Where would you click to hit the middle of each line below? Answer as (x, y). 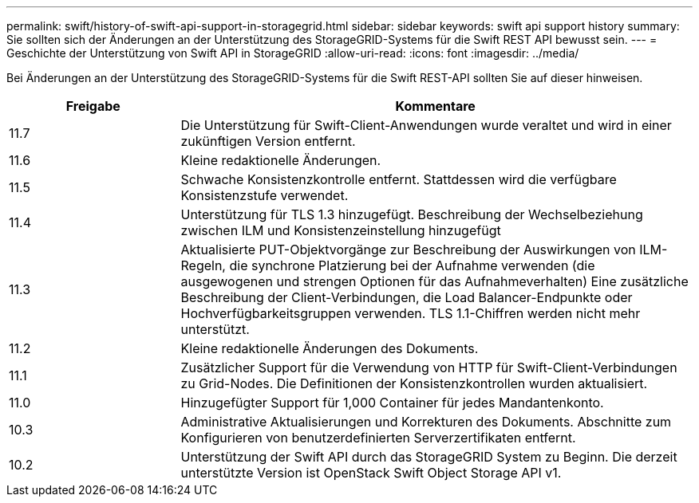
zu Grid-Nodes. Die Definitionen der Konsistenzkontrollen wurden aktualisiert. (414, 383)
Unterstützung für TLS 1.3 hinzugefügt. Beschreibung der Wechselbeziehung (412, 214)
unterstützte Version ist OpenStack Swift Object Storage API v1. (371, 473)
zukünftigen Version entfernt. (268, 141)
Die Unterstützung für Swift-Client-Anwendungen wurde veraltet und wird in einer (426, 125)
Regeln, (203, 265)
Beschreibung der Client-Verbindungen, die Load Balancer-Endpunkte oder (407, 297)
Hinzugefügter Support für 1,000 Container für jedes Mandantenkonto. (392, 403)
